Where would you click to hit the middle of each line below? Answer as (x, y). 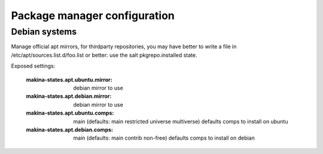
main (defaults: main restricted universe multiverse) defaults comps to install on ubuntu (181, 121)
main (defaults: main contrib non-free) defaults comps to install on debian (164, 138)
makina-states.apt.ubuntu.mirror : (69, 79)
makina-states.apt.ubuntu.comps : (70, 113)
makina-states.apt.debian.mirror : (69, 96)
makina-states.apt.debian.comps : (70, 130)
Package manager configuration (93, 16)
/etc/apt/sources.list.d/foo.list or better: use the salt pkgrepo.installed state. (104, 55)
